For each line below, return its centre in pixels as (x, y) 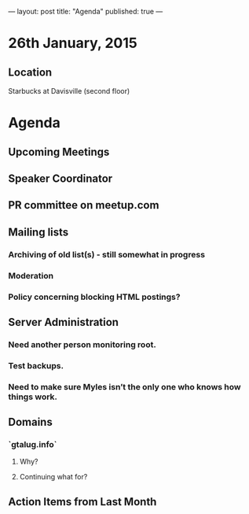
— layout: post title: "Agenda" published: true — (86, 11)
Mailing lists (38, 232)
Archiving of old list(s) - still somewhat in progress (107, 254)
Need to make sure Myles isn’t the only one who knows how (124, 386)
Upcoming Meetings (59, 152)
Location (30, 72)
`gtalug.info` (33, 444)
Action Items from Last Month (82, 502)
